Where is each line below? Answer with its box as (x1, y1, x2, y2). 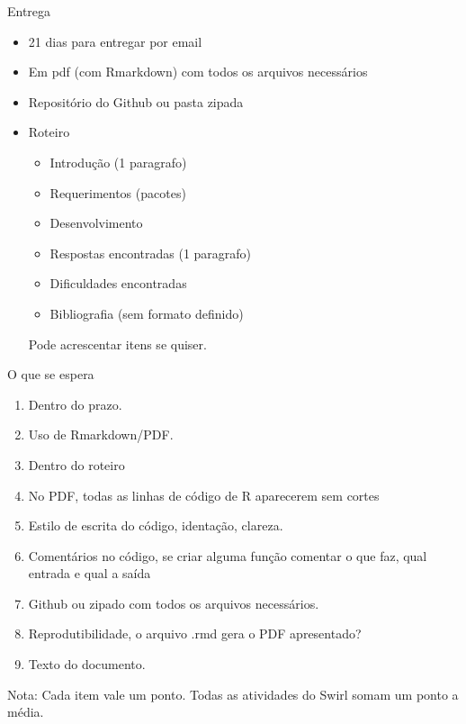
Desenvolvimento (49, 213, 143, 232)
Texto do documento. (28, 655, 146, 674)
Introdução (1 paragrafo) (49, 152, 187, 171)
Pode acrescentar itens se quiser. (28, 334, 207, 353)
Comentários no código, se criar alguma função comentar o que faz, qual (28, 546, 427, 565)
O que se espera (7, 365, 94, 384)
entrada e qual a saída (28, 564, 151, 583)
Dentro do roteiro (28, 455, 125, 474)
